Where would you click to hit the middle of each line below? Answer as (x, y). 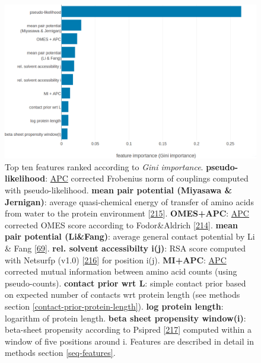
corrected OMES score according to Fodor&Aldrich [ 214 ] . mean (121, 225)
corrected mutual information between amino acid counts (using (121, 271)
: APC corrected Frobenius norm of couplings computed (147, 178)
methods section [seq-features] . (60, 353)
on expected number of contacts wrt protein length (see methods (122, 294)
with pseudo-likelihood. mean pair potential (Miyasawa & (118, 190)
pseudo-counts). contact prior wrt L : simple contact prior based (125, 283)
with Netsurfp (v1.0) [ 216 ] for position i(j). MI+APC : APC (116, 259)
